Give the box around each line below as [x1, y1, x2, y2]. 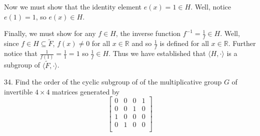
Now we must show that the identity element [4, 1, 142, 11]
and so [131, 38, 152, 48]
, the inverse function [115, 28, 181, 38]
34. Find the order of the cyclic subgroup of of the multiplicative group [4, 76, 222, 87]
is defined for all [159, 38, 209, 48]
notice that [4, 48, 37, 58]
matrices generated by [52, 86, 119, 96]
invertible [4, 86, 33, 96]
